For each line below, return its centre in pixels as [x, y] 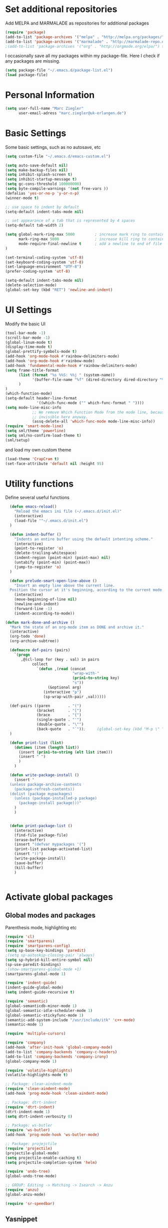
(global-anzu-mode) [25, 1194]
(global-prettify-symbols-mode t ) [41, 352]
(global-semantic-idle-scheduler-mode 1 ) [49, 1010]
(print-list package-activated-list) [53, 849]
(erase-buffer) [30, 840]
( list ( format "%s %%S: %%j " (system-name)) [66, 375]
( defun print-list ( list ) [37, 743]
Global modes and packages [50, 915]
